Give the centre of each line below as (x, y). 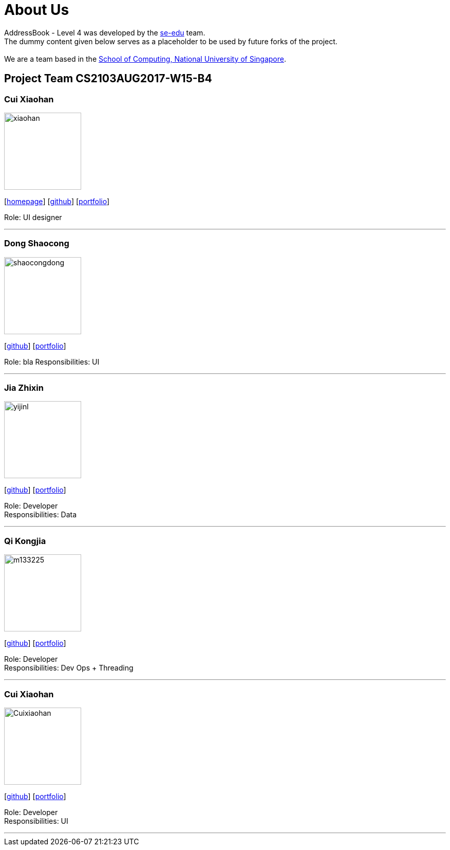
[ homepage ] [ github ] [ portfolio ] (57, 201)
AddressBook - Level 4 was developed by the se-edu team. (105, 32)
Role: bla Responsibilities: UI (52, 361)
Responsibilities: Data (41, 515)
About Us (37, 10)
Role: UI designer (33, 217)
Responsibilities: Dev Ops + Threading (69, 668)
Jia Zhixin (24, 388)
